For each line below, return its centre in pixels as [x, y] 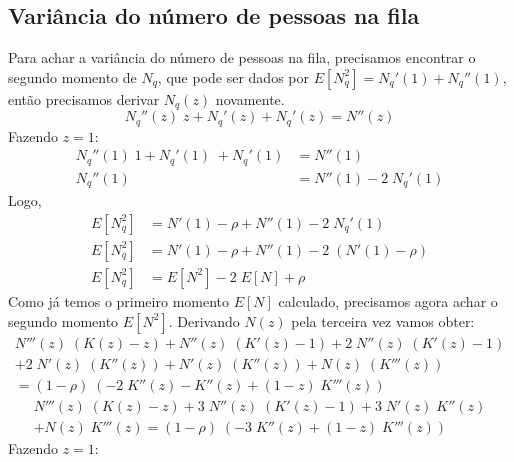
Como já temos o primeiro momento [119, 300]
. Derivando [204, 320]
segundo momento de [72, 76]
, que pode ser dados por [233, 76]
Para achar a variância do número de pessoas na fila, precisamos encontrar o [242, 57]
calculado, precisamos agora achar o [388, 300]
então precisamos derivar [84, 98]
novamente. [250, 98]
